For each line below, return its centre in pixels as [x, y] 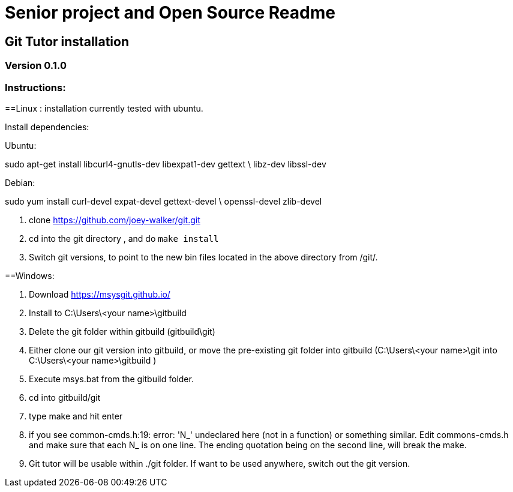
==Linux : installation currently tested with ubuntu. [104, 108]
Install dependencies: [47, 127]
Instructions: [35, 87]
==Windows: [30, 275]
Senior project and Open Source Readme [170, 13]
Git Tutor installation [67, 41]
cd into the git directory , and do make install [124, 238]
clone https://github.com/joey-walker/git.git [115, 220]
